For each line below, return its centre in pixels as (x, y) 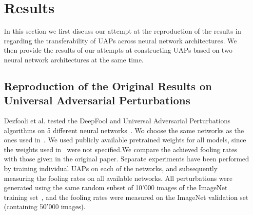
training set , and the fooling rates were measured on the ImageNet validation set (126, 197)
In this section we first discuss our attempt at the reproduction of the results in (123, 31)
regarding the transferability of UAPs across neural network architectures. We (120, 40)
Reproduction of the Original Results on (108, 86)
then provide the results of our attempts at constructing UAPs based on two (118, 50)
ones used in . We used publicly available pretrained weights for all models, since (125, 140)
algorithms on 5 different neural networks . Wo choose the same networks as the (124, 130)
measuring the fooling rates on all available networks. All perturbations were (118, 178)
